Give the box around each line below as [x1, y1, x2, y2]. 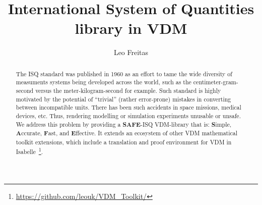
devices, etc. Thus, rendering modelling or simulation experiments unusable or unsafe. [16, 111, 241, 120]
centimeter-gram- [193, 78, 238, 86]
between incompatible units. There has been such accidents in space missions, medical [16, 103, 241, 112]
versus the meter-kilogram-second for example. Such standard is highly [35, 86, 221, 95]
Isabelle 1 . [16, 145, 43, 156]
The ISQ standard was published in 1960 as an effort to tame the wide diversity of [16, 69, 232, 78]
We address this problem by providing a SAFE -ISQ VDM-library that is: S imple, [16, 120, 232, 129]
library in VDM [75, 18, 187, 38]
